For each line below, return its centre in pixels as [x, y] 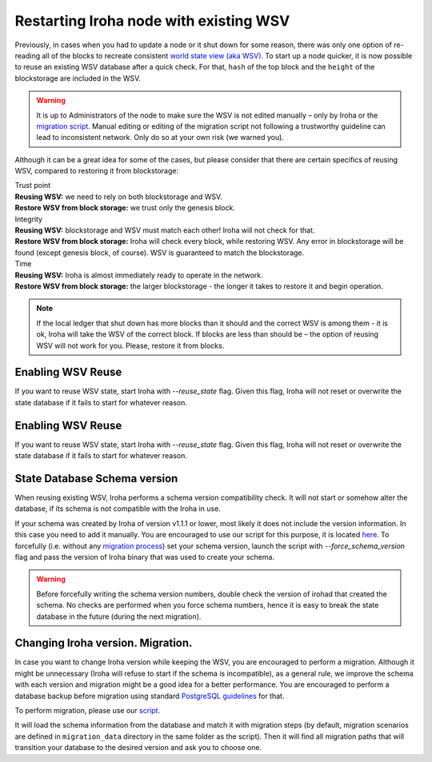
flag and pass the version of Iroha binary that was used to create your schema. [145, 557]
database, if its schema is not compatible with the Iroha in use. [118, 509]
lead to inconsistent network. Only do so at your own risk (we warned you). [160, 138]
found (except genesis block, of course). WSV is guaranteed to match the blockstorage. [160, 253]
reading [28, 55]
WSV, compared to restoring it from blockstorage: [97, 171]
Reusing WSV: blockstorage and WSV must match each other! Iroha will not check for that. [165, 230]
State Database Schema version [96, 479]
